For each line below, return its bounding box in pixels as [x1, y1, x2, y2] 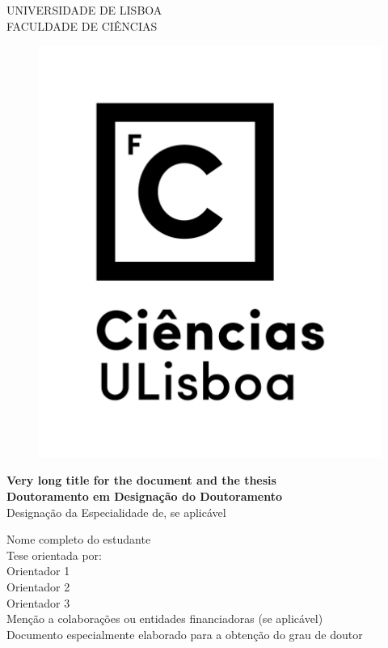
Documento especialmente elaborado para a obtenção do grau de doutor [6, 625, 363, 642]
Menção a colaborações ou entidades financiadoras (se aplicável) [6, 610, 323, 627]
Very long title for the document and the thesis [6, 472, 276, 489]
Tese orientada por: [6, 546, 102, 563]
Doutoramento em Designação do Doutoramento [6, 487, 283, 504]
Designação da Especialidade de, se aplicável [6, 503, 226, 520]
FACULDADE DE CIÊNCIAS [6, 17, 158, 34]
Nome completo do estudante [6, 531, 151, 548]
